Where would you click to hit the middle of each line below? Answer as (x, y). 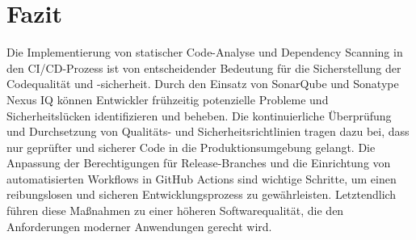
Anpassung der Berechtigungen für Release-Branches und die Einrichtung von (199, 163)
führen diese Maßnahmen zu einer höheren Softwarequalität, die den (175, 211)
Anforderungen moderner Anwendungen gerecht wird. (139, 226)
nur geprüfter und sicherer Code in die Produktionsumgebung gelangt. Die (191, 147)
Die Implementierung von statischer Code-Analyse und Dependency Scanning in (205, 52)
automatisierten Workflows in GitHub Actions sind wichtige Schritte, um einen (202, 178)
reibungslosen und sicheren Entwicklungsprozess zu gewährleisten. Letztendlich (202, 194)
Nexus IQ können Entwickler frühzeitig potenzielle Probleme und (168, 99)
